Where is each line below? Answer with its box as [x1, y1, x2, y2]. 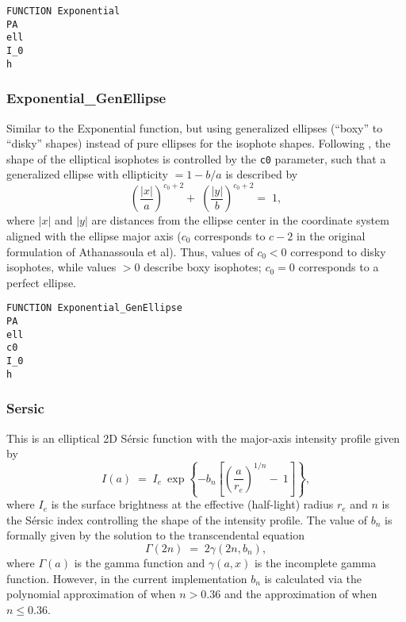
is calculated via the [264, 570, 362, 586]
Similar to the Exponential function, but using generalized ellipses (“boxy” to [6, 119, 383, 136]
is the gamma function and [74, 555, 205, 571]
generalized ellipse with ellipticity [6, 166, 168, 182]
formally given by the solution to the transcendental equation [6, 527, 304, 543]
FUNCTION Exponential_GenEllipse [6, 302, 182, 314]
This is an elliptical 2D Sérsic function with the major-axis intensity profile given [6, 429, 400, 446]
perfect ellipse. [6, 274, 77, 290]
